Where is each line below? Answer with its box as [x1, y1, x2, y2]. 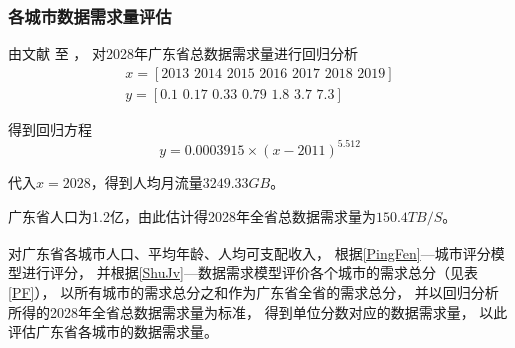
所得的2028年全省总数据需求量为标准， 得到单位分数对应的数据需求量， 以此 [8, 301, 508, 322]
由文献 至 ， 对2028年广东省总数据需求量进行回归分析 [8, 43, 358, 64]
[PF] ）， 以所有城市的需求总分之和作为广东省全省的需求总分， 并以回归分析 [8, 282, 499, 302]
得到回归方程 [8, 118, 92, 139]
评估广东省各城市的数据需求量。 [8, 321, 218, 342]
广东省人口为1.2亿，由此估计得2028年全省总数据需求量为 [8, 205, 376, 226]
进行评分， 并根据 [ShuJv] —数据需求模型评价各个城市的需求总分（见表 [21, 262, 479, 283]
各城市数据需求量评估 [8, 3, 172, 28]
